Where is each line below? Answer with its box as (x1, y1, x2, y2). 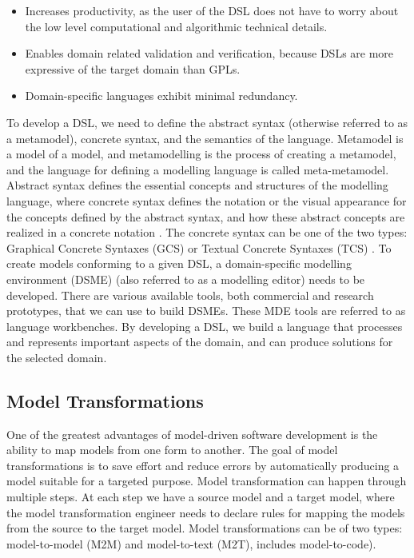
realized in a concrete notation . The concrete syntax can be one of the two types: (6, 224, 408, 241)
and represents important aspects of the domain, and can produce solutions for (6, 333, 393, 350)
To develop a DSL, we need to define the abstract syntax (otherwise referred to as (6, 114, 408, 130)
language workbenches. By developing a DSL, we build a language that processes (6, 317, 403, 334)
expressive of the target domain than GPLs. (25, 60, 241, 77)
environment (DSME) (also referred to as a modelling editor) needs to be (6, 270, 365, 287)
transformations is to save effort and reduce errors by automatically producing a (6, 456, 400, 473)
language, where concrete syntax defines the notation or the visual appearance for (6, 192, 407, 209)
